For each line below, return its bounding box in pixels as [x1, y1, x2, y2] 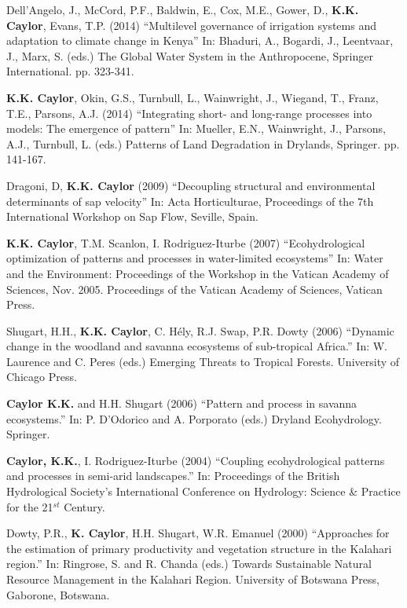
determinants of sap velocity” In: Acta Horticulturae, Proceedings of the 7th [6, 192, 374, 209]
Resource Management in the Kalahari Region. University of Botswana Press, [6, 571, 379, 587]
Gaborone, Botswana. [6, 586, 110, 603]
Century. [64, 498, 105, 515]
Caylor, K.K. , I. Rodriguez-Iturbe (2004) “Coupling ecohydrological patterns [6, 452, 385, 468]
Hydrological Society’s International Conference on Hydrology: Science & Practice [6, 483, 401, 500]
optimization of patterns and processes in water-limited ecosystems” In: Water [6, 250, 383, 266]
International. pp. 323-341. [6, 63, 134, 79]
